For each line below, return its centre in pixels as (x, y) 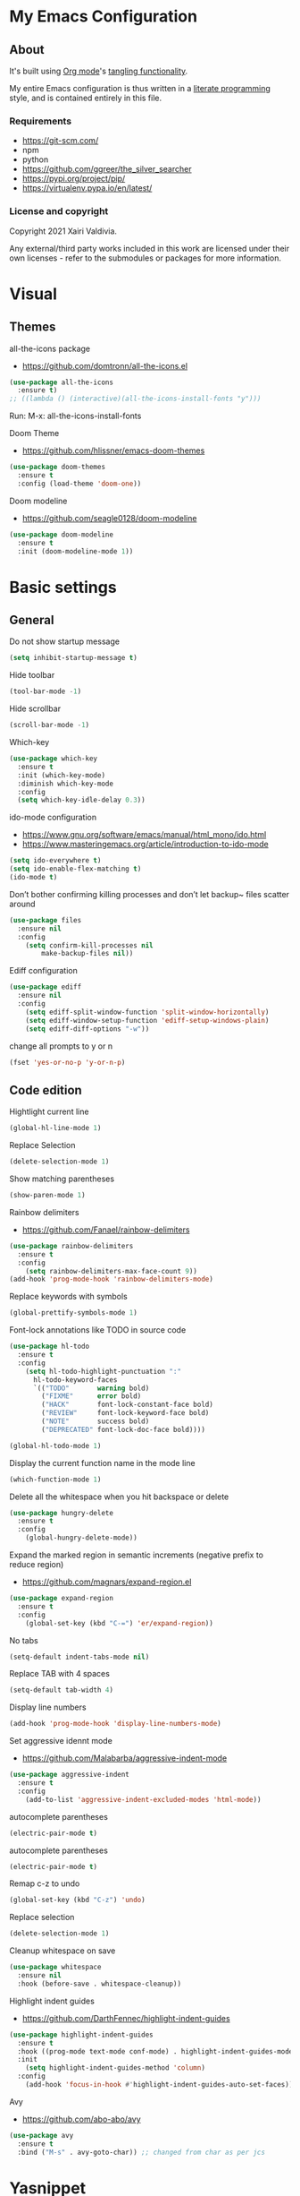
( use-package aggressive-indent (69, 1775)
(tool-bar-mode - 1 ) (46, 691)
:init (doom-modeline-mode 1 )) (75, 551)
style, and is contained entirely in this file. (86, 98)
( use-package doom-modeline (62, 535)
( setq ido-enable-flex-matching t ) (75, 869)
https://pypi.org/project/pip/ (74, 179)
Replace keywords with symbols (68, 1297)
